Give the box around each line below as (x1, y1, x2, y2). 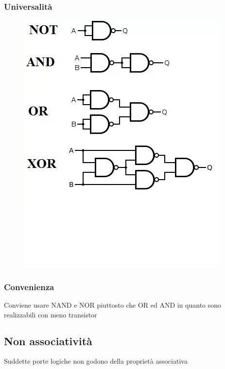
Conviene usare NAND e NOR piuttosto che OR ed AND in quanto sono (4, 300, 222, 310)
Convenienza (4, 280, 54, 293)
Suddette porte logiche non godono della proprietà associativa (4, 356, 188, 366)
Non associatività (4, 333, 92, 348)
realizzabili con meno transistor (4, 309, 97, 319)
